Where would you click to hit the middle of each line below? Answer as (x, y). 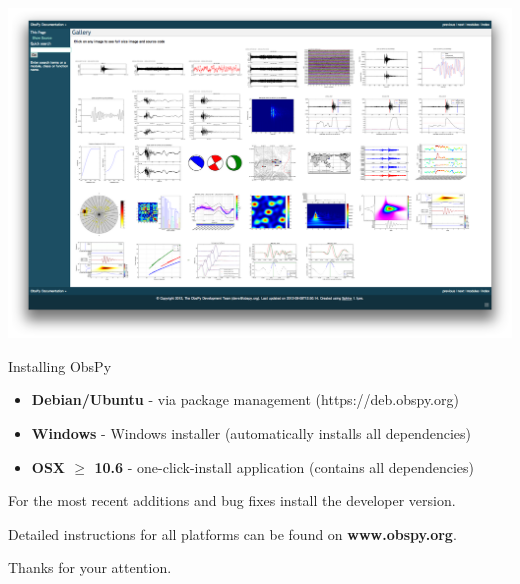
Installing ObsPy (60, 365)
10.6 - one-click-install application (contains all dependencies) (284, 466)
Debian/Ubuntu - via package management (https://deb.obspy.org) (245, 399)
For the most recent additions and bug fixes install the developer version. (232, 500)
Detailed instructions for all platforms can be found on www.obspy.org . (232, 533)
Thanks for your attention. (90, 567)
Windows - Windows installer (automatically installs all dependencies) (251, 433)
